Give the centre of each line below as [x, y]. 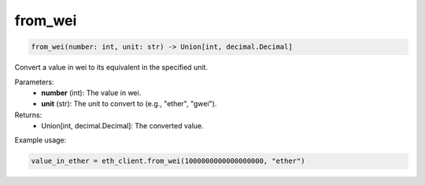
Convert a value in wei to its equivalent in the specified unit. [111, 68]
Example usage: [41, 140]
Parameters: [34, 82]
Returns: [28, 115]
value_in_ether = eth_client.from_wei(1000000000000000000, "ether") [168, 161]
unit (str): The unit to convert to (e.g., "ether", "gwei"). [129, 104]
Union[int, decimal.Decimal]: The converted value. [122, 126]
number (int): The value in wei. [91, 92]
